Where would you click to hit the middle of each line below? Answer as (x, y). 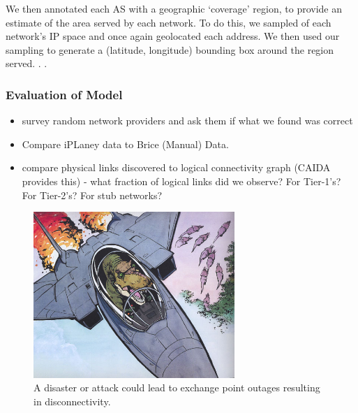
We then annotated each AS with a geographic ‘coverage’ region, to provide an (174, 8)
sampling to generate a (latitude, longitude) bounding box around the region (170, 49)
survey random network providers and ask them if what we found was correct (187, 121)
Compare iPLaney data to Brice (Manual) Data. (125, 144)
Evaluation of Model (64, 94)
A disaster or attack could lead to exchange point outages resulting (177, 387)
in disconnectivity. (72, 401)
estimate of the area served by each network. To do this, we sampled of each (169, 22)
